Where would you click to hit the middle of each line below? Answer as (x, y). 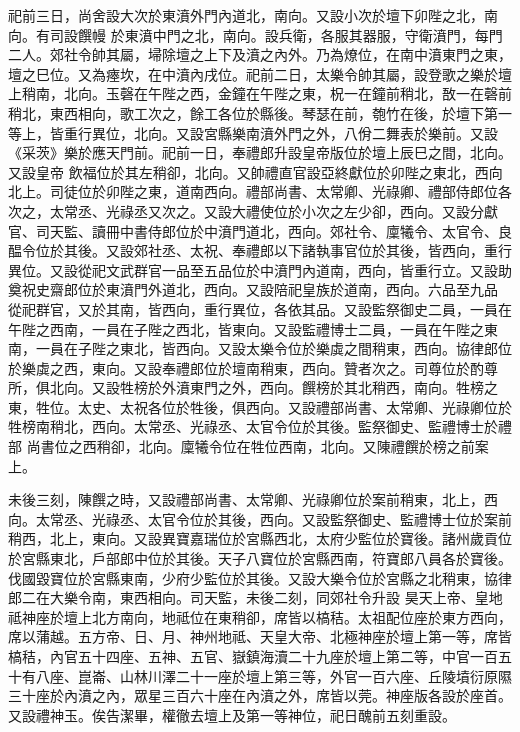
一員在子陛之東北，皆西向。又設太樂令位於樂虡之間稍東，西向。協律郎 (266, 348)
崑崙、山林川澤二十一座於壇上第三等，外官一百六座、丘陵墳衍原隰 (294, 675)
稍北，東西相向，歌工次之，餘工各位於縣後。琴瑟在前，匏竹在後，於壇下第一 (260, 112)
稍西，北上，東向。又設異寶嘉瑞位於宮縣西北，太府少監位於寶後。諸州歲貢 (253, 538)
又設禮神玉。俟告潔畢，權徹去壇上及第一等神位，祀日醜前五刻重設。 (232, 714)
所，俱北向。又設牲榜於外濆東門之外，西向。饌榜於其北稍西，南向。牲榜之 (253, 387)
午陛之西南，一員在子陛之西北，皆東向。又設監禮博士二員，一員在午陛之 (246, 328)
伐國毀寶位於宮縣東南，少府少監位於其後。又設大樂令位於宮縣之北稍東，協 (253, 577)
